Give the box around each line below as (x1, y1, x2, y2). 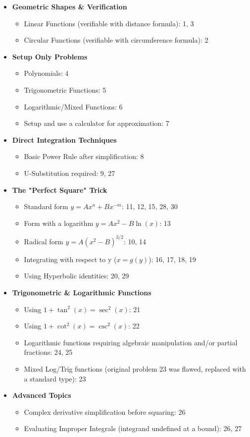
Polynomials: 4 (24, 68, 69, 78)
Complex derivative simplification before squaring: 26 (24, 406, 186, 417)
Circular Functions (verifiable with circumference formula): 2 (24, 35, 208, 45)
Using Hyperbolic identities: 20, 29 (24, 271, 129, 281)
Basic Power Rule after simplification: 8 (24, 151, 144, 162)
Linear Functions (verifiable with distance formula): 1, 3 (24, 18, 194, 28)
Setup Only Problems (12, 51, 88, 61)
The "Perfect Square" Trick (12, 184, 107, 195)
